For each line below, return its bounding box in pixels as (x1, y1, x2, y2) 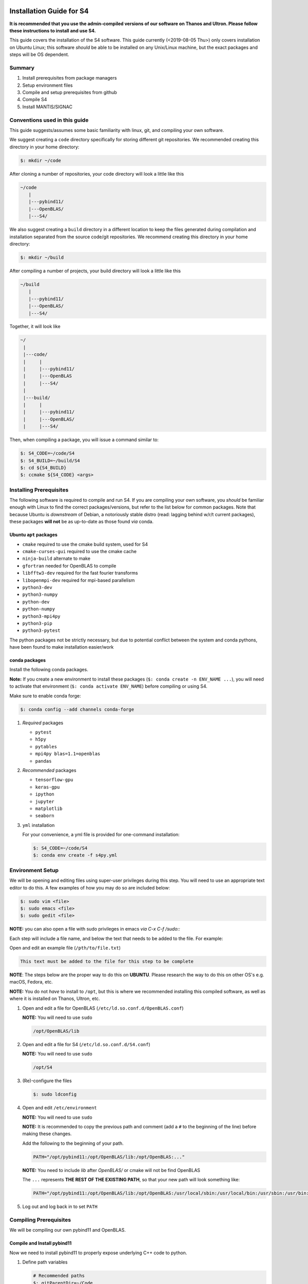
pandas (35, 758, 52, 764)
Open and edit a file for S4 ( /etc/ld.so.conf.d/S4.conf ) (22, 1041, 151, 1047)
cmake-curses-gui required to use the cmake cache (22, 548, 137, 554)
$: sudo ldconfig (33, 1091, 77, 1098)
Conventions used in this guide (9, 116, 89, 123)
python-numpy (22, 606, 55, 612)
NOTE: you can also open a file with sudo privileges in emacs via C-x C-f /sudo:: (9, 926, 181, 932)
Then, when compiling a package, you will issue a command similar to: (9, 437, 159, 443)
